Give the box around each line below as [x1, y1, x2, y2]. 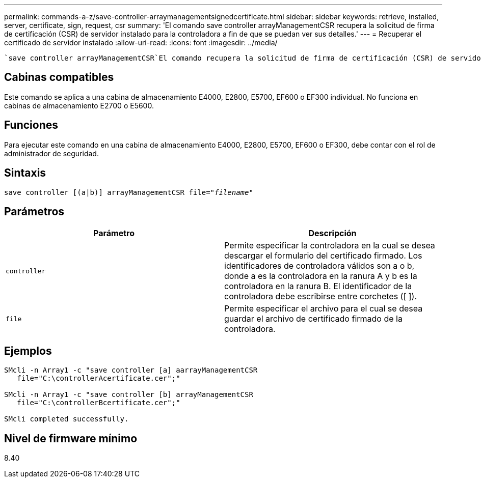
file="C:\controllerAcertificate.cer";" [17, 374, 180, 383]
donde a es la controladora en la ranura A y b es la [224, 271, 417, 281]
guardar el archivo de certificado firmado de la [224, 314, 403, 324]
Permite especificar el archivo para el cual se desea [224, 303, 423, 314]
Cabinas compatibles [4, 71, 114, 84]
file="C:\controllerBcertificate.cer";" [17, 399, 180, 407]
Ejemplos [4, 344, 52, 357]
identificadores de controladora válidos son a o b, [224, 261, 415, 271]
